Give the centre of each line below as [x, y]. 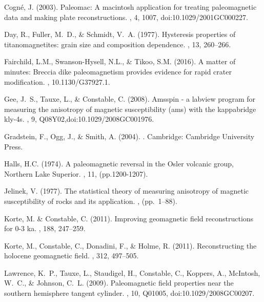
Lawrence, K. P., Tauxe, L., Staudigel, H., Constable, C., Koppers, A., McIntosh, [132, 272]
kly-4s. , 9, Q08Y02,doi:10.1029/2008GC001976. [79, 119]
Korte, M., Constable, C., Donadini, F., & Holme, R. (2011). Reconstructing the [130, 245]
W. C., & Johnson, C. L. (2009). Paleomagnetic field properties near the [119, 283]
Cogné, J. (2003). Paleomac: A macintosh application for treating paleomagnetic [130, 7]
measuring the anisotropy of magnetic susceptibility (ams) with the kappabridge [130, 109]
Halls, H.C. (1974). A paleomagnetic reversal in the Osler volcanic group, [119, 164]
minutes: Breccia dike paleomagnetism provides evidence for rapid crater [118, 71]
